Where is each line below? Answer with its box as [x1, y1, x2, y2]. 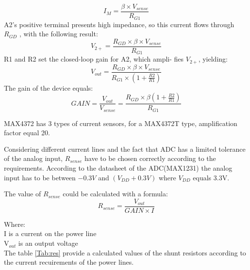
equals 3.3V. [193, 172, 230, 182]
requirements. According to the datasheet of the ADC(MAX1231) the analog [4, 163, 233, 173]
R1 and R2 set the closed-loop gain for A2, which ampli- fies [4, 54, 184, 64]
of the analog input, [4, 153, 63, 163]
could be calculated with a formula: [63, 189, 168, 199]
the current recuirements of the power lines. [4, 257, 134, 267]
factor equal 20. [4, 127, 50, 138]
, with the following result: [19, 29, 98, 39]
